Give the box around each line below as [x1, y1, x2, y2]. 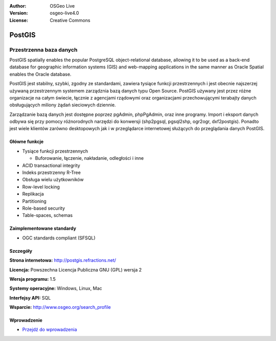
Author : [9, 3, 27, 9]
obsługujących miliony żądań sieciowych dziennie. [9, 102, 116, 108]
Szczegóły [9, 248, 33, 254]
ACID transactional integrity [22, 162, 80, 168]
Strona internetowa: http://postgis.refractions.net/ [9, 257, 117, 263]
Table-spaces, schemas [22, 212, 73, 218]
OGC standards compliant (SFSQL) [22, 235, 96, 241]
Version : [9, 10, 28, 16]
